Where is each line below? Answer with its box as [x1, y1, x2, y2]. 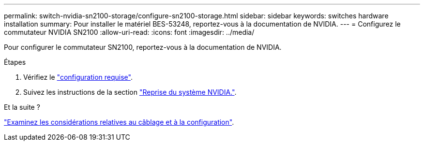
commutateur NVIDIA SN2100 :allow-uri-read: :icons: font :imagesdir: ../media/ [4, 28, 255, 36]
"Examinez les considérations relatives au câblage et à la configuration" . [4, 118, 234, 126]
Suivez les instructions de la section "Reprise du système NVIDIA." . [23, 88, 237, 96]
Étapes [4, 58, 26, 66]
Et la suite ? [4, 103, 40, 111]
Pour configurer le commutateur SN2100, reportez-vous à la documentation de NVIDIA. [4, 43, 282, 51]
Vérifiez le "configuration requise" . [23, 73, 133, 81]
